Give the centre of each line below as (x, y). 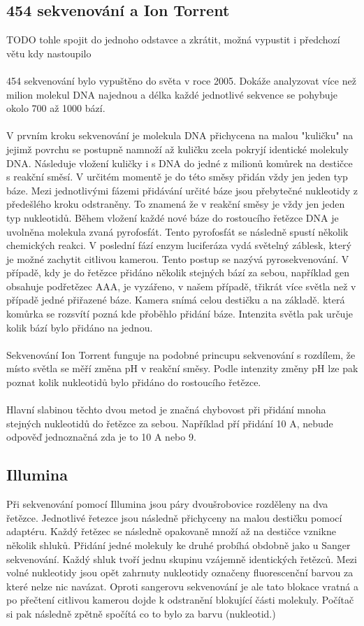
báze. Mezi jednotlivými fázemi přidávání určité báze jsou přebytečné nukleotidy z (182, 190)
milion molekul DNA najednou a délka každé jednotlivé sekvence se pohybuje (172, 94)
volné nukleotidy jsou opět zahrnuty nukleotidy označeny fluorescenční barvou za (180, 572)
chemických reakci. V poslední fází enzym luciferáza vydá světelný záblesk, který (179, 245)
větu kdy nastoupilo (49, 53)
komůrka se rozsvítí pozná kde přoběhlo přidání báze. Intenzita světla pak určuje (180, 314)
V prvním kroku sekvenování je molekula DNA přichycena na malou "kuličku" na (180, 135)
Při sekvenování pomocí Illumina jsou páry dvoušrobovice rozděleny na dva (167, 504)
